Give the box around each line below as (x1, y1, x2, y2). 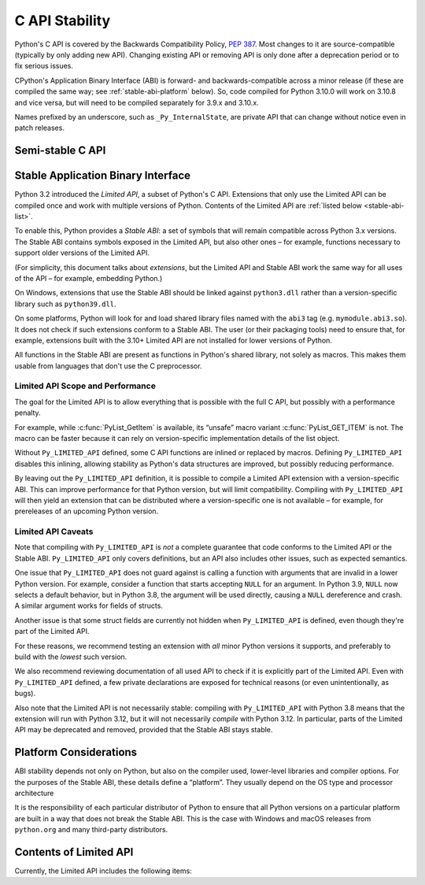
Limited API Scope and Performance (14, 380, 157, 391)
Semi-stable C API (14, 144, 106, 157)
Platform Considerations (14, 746, 138, 759)
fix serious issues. (14, 61, 74, 71)
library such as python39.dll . (14, 299, 117, 309)
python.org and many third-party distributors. (14, 825, 168, 835)
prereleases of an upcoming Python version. (14, 506, 159, 516)
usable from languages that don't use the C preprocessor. (14, 361, 202, 370)
